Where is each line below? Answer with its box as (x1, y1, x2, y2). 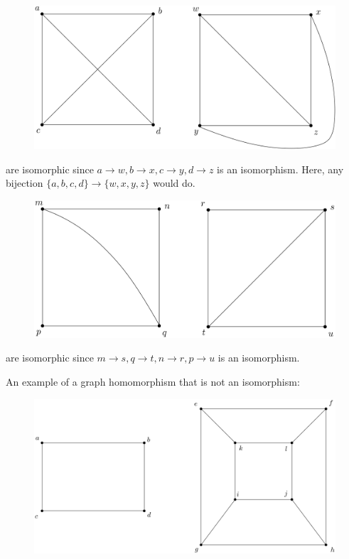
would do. (153, 175, 195, 190)
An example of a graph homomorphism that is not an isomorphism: (6, 374, 300, 389)
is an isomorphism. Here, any (217, 161, 344, 176)
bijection (6, 175, 43, 190)
